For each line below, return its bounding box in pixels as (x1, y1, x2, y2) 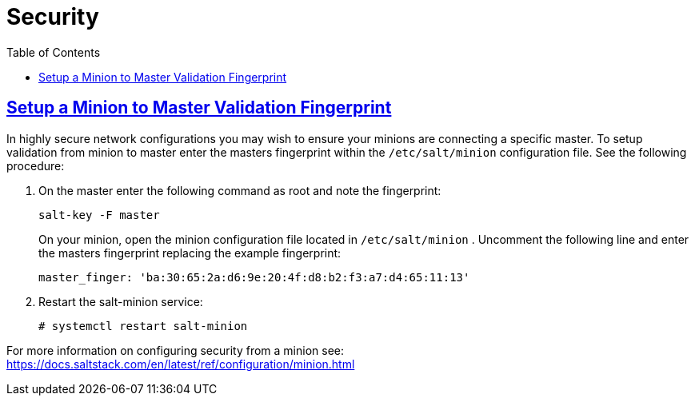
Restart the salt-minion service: (38, 294, 203, 308)
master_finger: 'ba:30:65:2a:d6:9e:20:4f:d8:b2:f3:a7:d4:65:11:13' (38, 270, 470, 284)
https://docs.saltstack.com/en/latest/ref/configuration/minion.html (6, 356, 355, 371)
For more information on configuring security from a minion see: (6, 343, 344, 357)
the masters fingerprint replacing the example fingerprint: (38, 245, 342, 260)
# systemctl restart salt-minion (38, 319, 248, 332)
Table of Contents (6, 45, 101, 59)
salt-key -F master (38, 208, 160, 221)
